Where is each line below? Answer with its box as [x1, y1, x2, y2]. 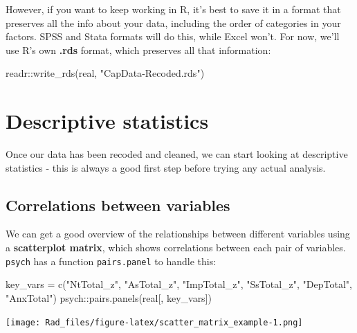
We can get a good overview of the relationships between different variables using [6, 226, 350, 241]
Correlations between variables [6, 194, 230, 215]
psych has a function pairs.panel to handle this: [6, 253, 217, 268]
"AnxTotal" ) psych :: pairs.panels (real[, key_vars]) [6, 290, 212, 305]
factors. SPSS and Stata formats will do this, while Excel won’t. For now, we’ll [6, 29, 340, 44]
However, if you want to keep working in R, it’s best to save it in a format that [6, 2, 341, 16]
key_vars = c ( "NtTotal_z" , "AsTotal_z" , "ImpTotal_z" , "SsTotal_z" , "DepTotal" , [6, 277, 352, 291]
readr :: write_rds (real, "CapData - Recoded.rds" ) [6, 66, 205, 80]
